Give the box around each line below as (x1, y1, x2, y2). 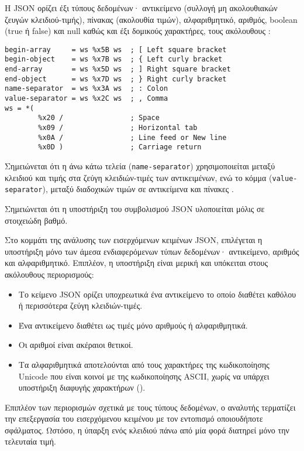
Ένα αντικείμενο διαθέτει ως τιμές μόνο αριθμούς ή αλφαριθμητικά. (18, 319, 248, 331)
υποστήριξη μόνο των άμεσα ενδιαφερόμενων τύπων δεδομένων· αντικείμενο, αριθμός (5, 245, 299, 257)
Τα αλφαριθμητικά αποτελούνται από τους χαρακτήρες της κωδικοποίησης (18, 358, 270, 370)
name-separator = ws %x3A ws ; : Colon (5, 84, 168, 93)
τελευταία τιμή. (5, 435, 56, 447)
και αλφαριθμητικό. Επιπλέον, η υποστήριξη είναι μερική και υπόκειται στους (5, 257, 268, 269)
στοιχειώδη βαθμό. (5, 214, 68, 226)
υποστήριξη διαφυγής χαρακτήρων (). (18, 381, 146, 394)
